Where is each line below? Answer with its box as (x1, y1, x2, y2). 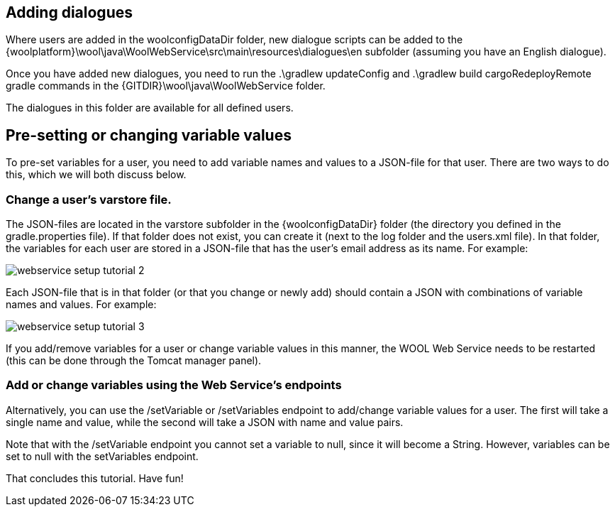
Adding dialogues (6, 4, 133, 21)
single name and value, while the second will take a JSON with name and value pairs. (6, 415, 404, 428)
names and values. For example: (6, 298, 157, 311)
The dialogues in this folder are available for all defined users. (6, 102, 294, 114)
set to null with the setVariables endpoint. (6, 450, 199, 462)
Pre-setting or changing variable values (6, 126, 292, 144)
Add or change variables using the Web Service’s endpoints (6, 378, 342, 393)
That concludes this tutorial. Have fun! (6, 472, 184, 484)
